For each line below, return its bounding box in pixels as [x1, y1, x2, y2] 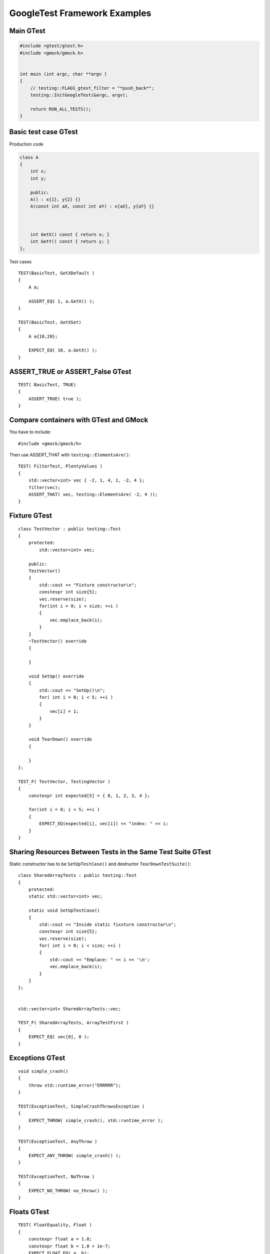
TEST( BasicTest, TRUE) [18, 382, 76, 388]
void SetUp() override [28, 673, 84, 679]
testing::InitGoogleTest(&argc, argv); [30, 92, 128, 98]
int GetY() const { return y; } [30, 239, 110, 244]
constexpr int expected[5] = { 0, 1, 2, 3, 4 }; [28, 793, 150, 799]
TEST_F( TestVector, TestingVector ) [18, 778, 111, 785]
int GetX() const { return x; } [30, 231, 110, 237]
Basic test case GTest [9, 128, 78, 136]
